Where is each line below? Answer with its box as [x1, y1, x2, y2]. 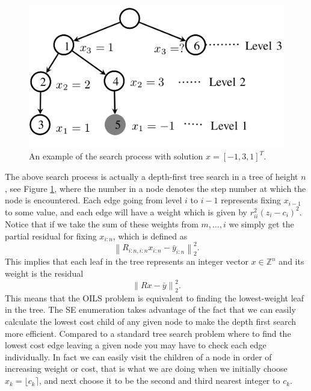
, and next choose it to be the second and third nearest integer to [38, 374, 280, 387]
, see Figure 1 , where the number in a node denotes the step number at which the [5, 182, 306, 194]
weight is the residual [5, 267, 84, 279]
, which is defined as [112, 229, 188, 242]
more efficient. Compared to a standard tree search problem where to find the [5, 327, 291, 339]
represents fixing [221, 194, 282, 206]
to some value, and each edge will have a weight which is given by [5, 205, 247, 218]
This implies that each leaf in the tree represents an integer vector [5, 255, 248, 268]
